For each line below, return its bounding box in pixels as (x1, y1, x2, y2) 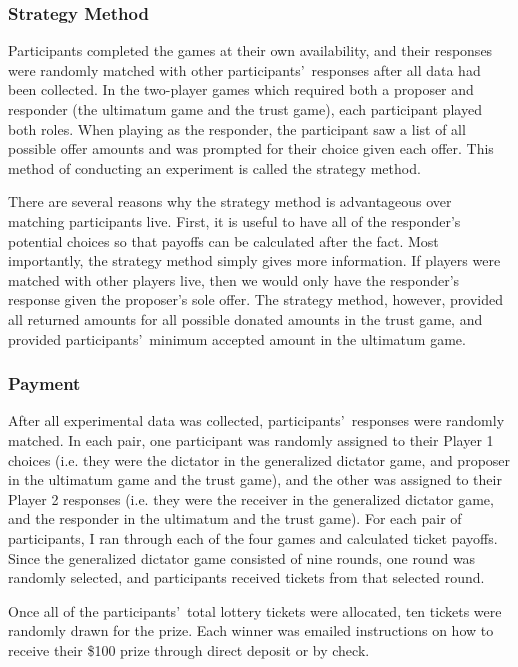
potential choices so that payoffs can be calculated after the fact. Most (8, 230, 439, 251)
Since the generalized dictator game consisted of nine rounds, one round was (8, 547, 476, 568)
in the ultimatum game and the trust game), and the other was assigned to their (8, 469, 502, 490)
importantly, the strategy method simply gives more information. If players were (8, 250, 501, 271)
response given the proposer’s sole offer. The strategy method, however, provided (8, 289, 503, 310)
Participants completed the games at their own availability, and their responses (8, 40, 493, 61)
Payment (8, 371, 81, 396)
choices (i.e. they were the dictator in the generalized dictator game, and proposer (8, 449, 511, 470)
